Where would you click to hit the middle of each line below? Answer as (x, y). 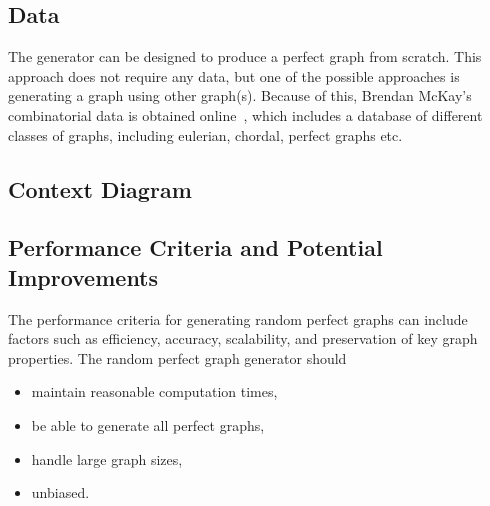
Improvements (83, 276)
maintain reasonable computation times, (154, 391)
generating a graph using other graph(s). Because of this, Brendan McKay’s (240, 95)
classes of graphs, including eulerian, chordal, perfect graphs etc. (205, 134)
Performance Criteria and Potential (195, 247)
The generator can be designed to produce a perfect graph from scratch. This (245, 56)
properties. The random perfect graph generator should (177, 357)
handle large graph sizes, (107, 458)
